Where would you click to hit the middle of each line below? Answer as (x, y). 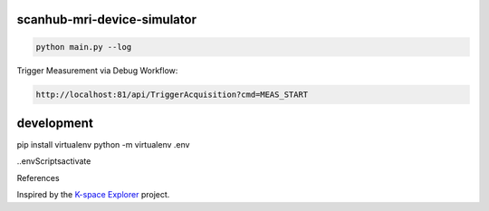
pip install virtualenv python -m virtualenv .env (103, 145)
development (55, 123)
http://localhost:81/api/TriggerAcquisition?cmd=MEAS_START (172, 94)
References (38, 177)
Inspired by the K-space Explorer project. (93, 195)
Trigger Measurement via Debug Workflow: (97, 70)
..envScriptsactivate (54, 161)
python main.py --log (84, 47)
